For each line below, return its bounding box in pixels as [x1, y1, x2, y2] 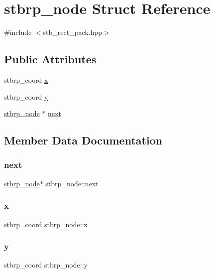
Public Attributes [4, 51, 97, 67]
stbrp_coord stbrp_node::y [4, 260, 88, 270]
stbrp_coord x [4, 74, 48, 85]
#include [4, 27, 32, 37]
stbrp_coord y [4, 91, 48, 102]
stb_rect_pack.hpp [43, 27, 102, 37]
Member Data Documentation [4, 133, 163, 148]
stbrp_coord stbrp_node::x [4, 219, 88, 229]
